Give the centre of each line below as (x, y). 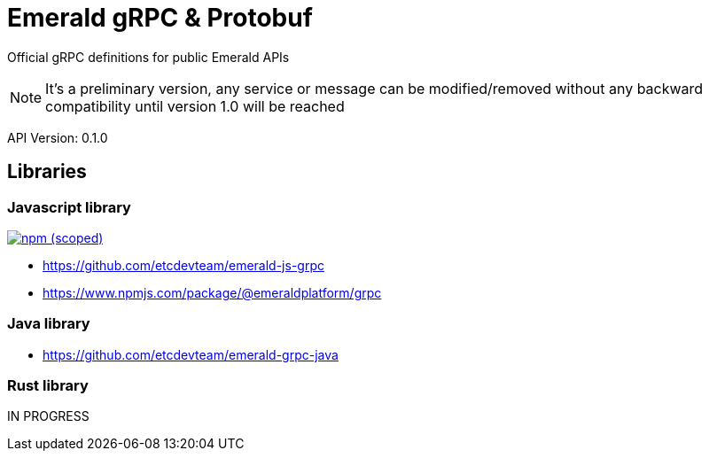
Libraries (47, 172)
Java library (49, 324)
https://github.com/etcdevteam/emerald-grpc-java (191, 354)
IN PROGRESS (48, 416)
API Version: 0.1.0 (58, 137)
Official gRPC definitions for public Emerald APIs (148, 57)
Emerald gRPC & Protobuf (160, 18)
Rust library (48, 386)
